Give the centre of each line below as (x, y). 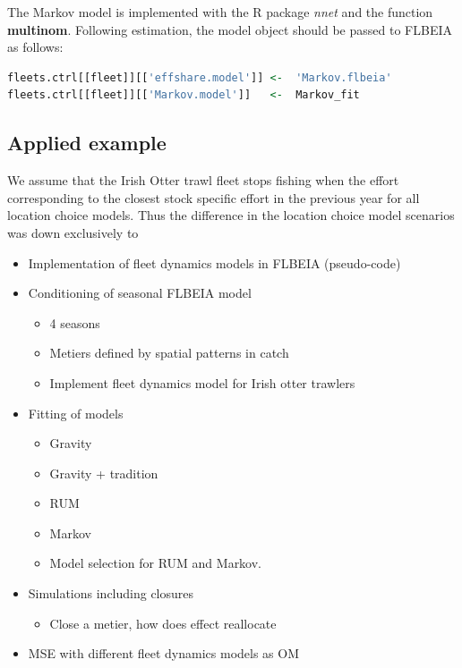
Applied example (87, 143)
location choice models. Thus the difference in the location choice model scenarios (231, 215)
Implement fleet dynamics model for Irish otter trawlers (202, 382)
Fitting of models (76, 413)
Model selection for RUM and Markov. (156, 563)
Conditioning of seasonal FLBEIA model (140, 293)
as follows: (35, 47)
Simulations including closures (111, 593)
